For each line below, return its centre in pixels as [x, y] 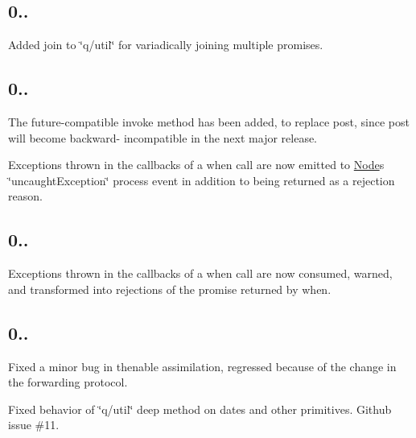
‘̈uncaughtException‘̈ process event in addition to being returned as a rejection [202, 180]
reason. [25, 196]
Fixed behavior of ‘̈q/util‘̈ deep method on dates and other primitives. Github [200, 409]
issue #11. [34, 425]
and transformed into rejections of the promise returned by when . [170, 289]
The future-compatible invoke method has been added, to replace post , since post [209, 122]
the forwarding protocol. [68, 382]
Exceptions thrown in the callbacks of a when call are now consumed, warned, [200, 273]
